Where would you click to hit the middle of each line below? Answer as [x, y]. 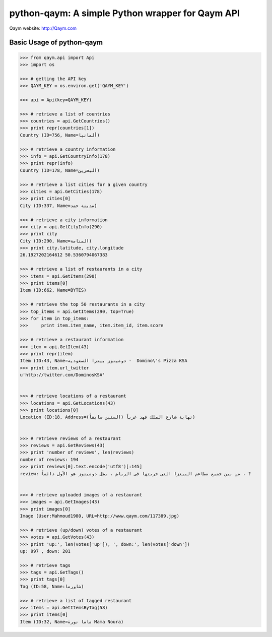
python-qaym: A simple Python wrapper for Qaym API [125, 13]
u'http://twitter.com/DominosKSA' [62, 375]
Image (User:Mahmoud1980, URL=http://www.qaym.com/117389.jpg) [100, 516]
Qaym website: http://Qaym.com [43, 28]
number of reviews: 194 [49, 459]
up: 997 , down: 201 [45, 551]
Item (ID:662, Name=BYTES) [53, 290]
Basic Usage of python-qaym [56, 43]
